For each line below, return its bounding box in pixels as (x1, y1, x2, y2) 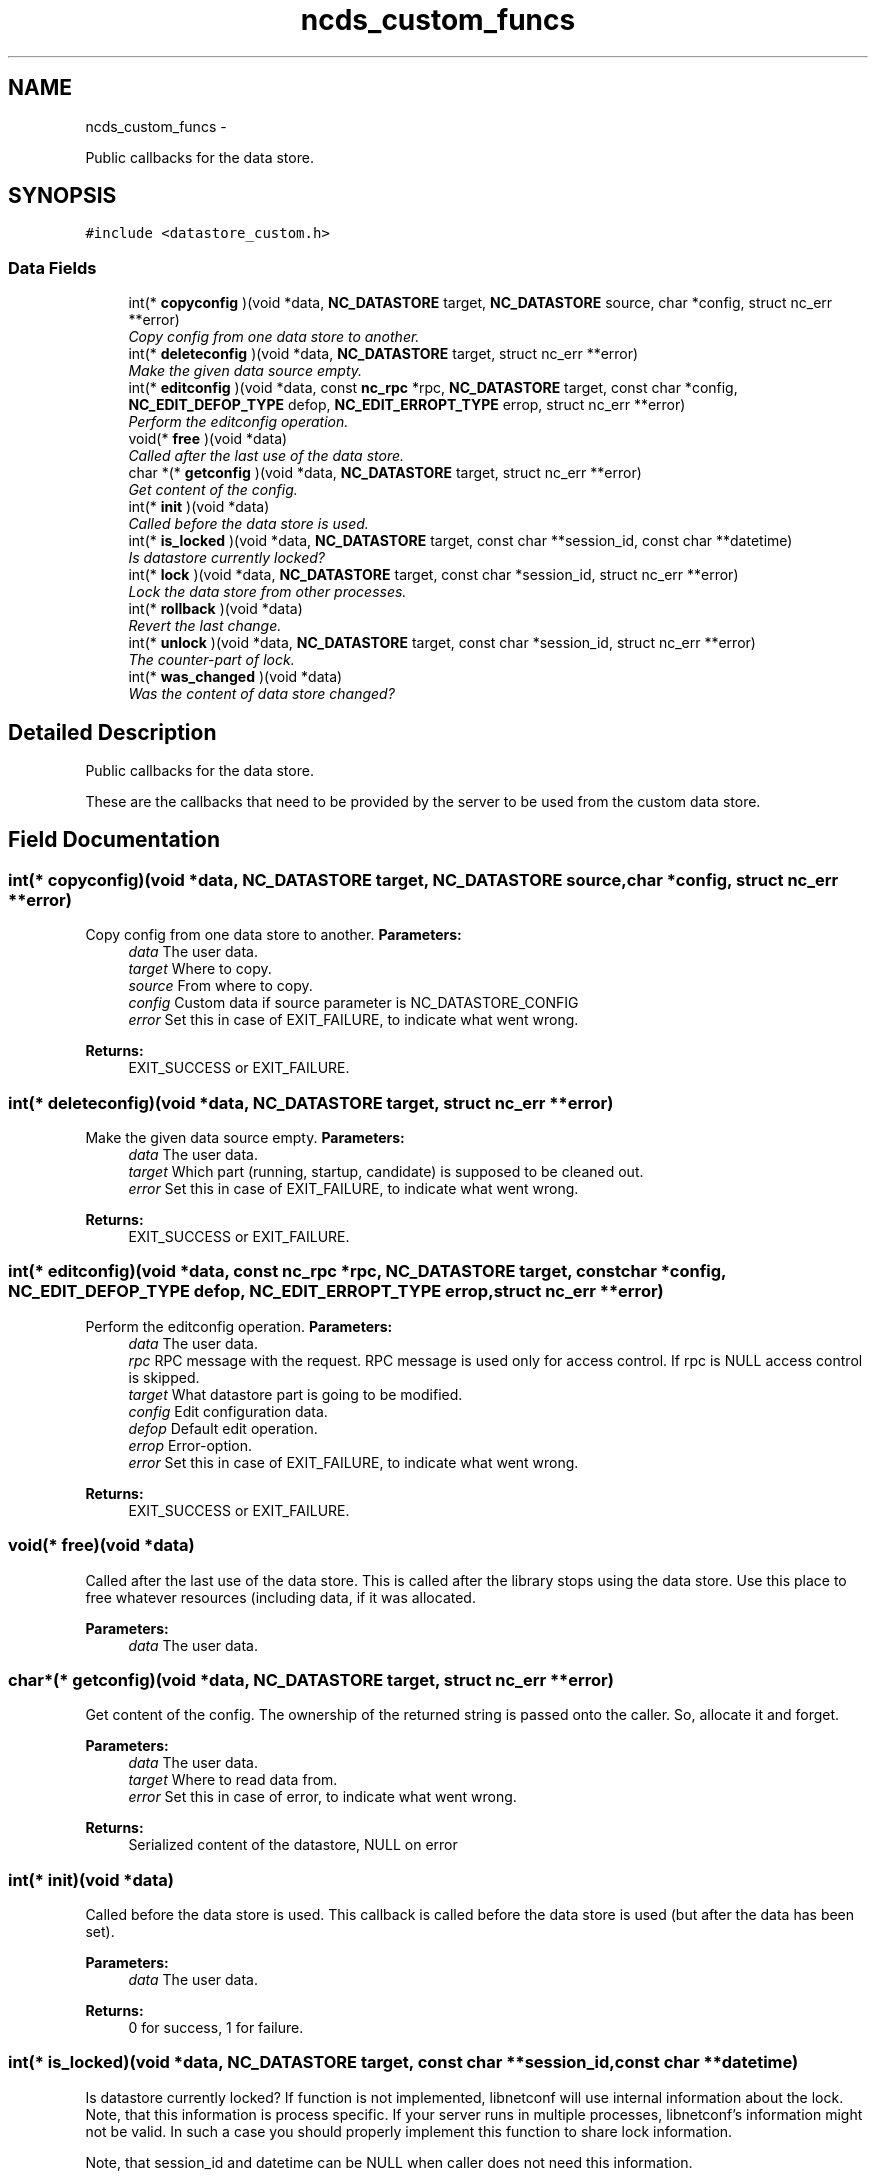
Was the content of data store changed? (128, 685, 395, 703)
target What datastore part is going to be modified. (128, 1385, 463, 1403)
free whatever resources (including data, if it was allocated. (85, 1588, 476, 1606)
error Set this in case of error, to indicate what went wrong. (128, 1788, 517, 1806)
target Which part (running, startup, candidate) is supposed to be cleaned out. (128, 1163, 644, 1180)
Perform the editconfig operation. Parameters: (85, 1317, 393, 1335)
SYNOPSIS (8, 183, 117, 209)
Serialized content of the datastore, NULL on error (128, 1836, 458, 1854)
